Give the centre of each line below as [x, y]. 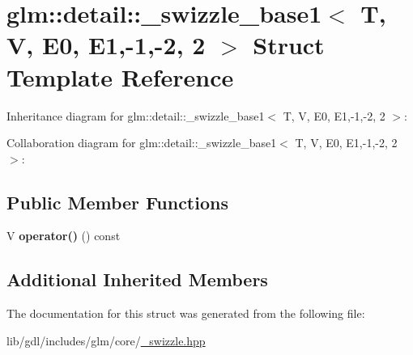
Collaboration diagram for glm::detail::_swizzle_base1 [142, 143]
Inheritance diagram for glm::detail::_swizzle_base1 [136, 115]
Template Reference [120, 76]
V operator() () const [64, 236]
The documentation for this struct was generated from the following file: [186, 313]
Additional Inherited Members [137, 279]
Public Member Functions [117, 202]
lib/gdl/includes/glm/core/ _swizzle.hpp [106, 340]
